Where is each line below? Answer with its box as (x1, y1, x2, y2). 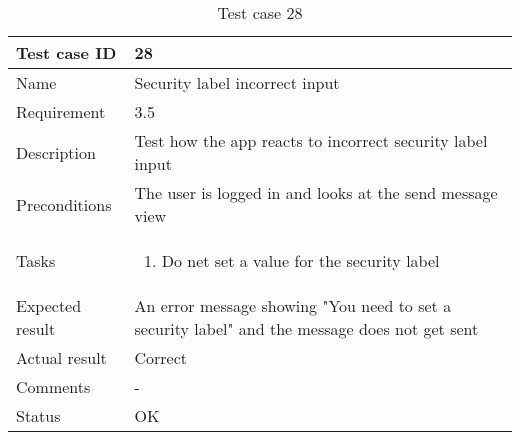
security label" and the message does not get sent (134, 317, 479, 340)
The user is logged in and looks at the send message (134, 181, 498, 204)
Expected (16, 294, 82, 317)
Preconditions (16, 192, 112, 216)
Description (16, 140, 96, 164)
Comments (16, 375, 91, 398)
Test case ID (16, 41, 117, 64)
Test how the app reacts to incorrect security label (134, 129, 488, 152)
